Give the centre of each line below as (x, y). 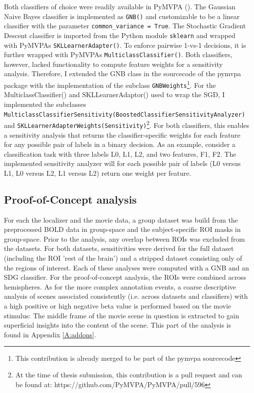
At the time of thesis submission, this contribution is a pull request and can (129, 375)
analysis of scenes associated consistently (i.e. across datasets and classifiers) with (126, 296)
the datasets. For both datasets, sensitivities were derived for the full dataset (119, 248)
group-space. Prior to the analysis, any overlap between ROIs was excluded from (125, 238)
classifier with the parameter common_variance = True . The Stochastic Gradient (125, 26)
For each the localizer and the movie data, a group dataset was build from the (121, 219)
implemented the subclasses (45, 104)
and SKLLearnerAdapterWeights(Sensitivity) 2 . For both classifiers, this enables (127, 124)
